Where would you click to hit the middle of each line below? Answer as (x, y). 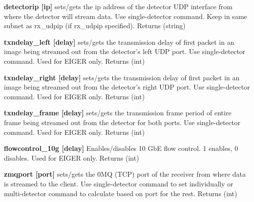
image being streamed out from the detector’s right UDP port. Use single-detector (127, 87)
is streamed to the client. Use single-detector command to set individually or (119, 183)
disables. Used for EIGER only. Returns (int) (72, 157)
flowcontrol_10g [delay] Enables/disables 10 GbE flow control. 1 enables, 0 (121, 148)
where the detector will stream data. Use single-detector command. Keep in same (126, 16)
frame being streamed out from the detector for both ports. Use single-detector (122, 122)
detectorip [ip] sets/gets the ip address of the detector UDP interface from (118, 6)
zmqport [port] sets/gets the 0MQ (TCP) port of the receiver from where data (125, 174)
